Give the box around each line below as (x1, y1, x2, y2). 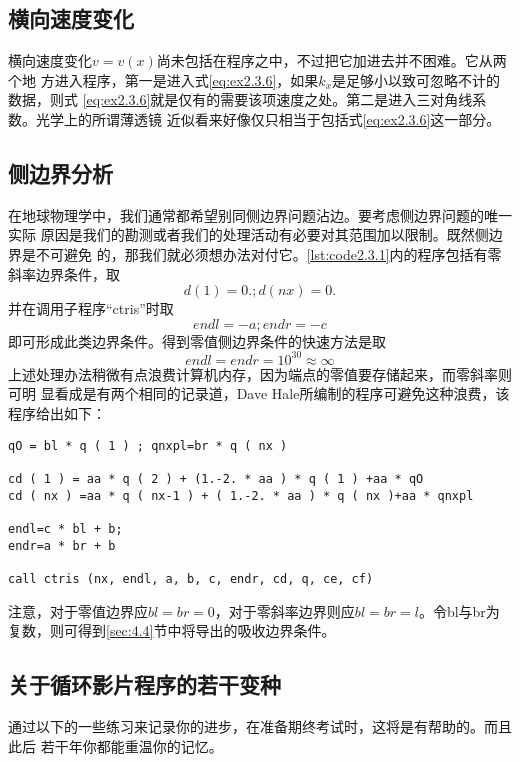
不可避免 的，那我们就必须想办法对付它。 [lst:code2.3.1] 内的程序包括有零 (35, 243, 502, 264)
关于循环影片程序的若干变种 (8, 669, 281, 700)
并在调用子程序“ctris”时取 (8, 298, 174, 319)
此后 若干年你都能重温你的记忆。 (8, 735, 223, 756)
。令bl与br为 (418, 600, 500, 621)
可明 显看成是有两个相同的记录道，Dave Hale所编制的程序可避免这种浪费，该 (8, 383, 510, 404)
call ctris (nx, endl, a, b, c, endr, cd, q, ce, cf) (8, 571, 374, 586)
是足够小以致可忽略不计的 (332, 69, 501, 90)
